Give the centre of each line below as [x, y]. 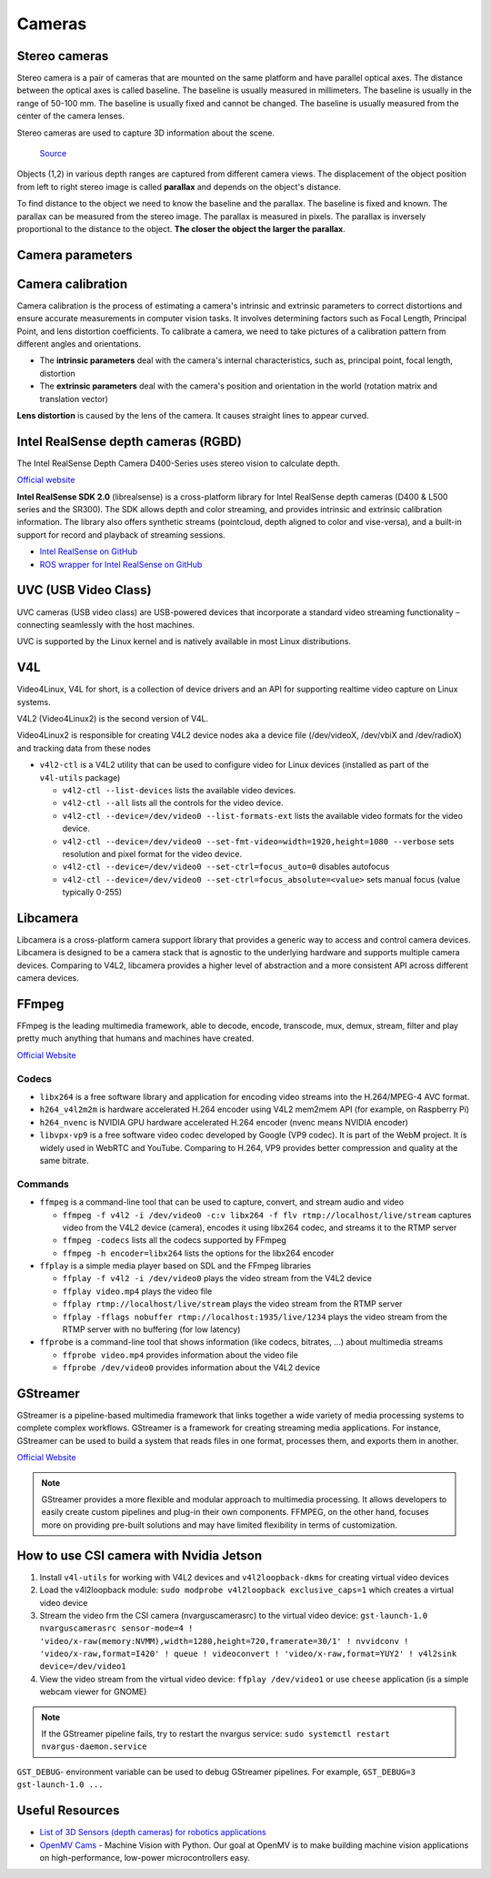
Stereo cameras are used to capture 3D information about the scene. [145, 133]
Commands [43, 1184]
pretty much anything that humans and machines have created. [135, 1038]
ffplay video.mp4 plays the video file [137, 1291]
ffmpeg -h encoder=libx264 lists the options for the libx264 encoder [198, 1253]
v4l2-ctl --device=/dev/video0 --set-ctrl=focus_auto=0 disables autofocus [226, 867]
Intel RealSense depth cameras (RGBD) [130, 441]
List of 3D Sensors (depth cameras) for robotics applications [153, 1833]
